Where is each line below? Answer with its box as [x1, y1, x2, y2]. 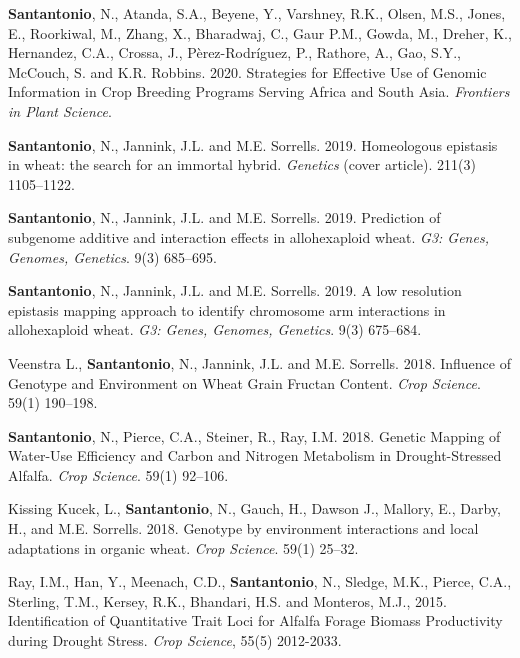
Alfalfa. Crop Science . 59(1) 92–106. [8, 464, 229, 485]
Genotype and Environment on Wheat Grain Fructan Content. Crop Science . [8, 372, 481, 393]
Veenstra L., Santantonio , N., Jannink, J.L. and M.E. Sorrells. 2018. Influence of [8, 352, 511, 373]
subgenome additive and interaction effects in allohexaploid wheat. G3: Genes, [8, 226, 489, 247]
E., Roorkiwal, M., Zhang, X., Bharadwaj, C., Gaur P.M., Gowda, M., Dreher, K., [8, 22, 512, 43]
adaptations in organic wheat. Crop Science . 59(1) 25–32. [8, 537, 359, 558]
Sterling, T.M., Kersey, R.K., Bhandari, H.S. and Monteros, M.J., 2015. [8, 590, 447, 611]
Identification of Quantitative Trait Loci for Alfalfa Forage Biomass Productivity [8, 610, 503, 631]
